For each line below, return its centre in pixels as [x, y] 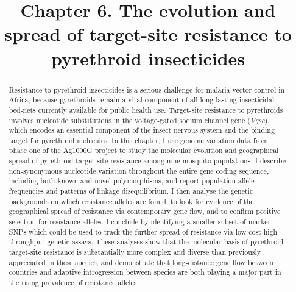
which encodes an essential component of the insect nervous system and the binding [142, 130]
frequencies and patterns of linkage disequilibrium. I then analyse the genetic [131, 191]
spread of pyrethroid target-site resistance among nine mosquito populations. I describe [147, 161]
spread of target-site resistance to [148, 34]
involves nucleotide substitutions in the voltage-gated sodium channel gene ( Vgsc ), [139, 120]
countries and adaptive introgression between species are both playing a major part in [145, 272]
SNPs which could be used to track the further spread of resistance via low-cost [135, 231]
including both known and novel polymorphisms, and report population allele [132, 181]
